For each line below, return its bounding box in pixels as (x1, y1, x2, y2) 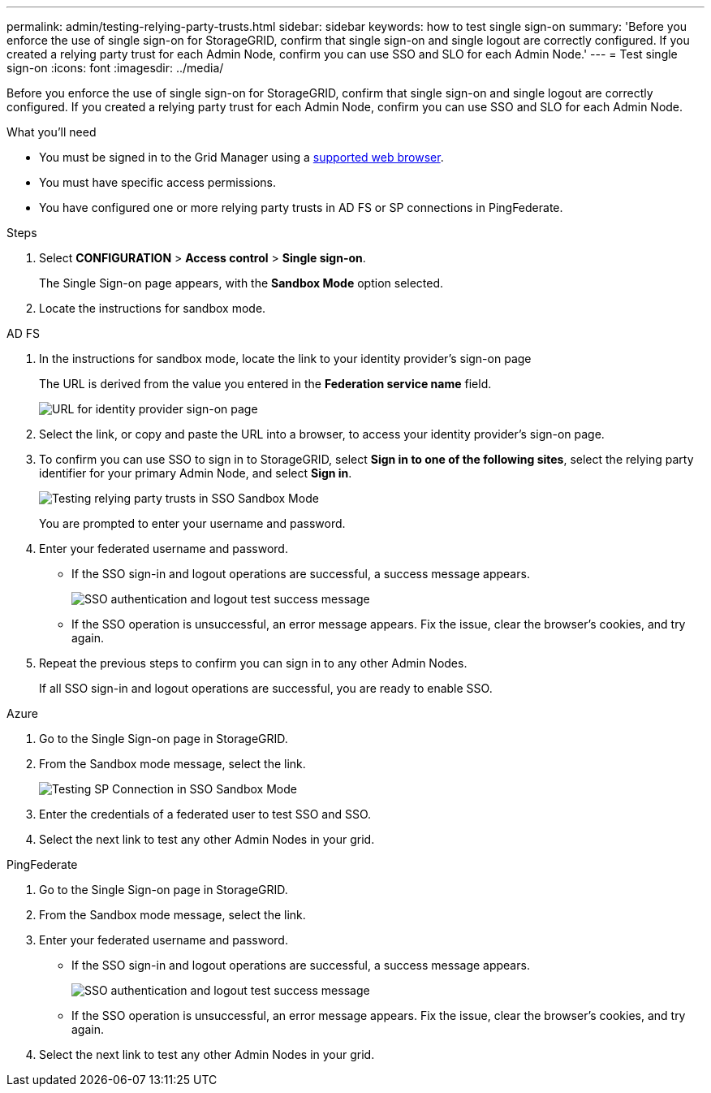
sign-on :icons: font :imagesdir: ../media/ (6, 61, 224, 75)
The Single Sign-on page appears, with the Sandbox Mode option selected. (39, 276, 444, 290)
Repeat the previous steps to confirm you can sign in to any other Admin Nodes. (39, 656, 468, 670)
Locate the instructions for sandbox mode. (39, 301, 266, 315)
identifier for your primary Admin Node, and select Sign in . (39, 466, 352, 480)
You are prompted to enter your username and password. (39, 516, 346, 530)
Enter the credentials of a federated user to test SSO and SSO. (39, 807, 372, 821)
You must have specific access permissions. (39, 175, 277, 189)
